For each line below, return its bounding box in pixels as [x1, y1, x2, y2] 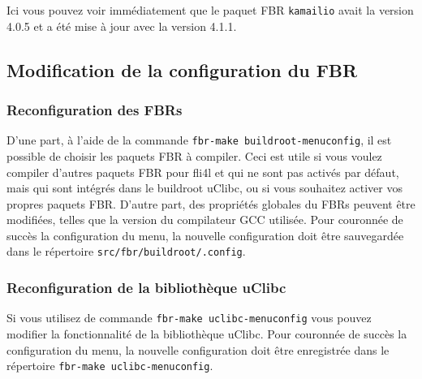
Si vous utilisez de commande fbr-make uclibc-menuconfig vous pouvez [6, 309, 372, 326]
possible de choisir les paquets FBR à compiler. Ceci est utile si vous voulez [6, 147, 382, 164]
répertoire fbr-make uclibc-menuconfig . [6, 357, 213, 374]
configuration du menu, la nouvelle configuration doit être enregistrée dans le [6, 341, 390, 358]
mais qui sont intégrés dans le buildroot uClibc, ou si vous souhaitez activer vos [6, 179, 403, 196]
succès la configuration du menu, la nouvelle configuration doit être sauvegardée [6, 226, 404, 243]
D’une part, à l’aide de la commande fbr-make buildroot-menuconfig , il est [6, 131, 392, 149]
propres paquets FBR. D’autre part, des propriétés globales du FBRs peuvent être [6, 195, 416, 212]
